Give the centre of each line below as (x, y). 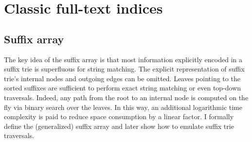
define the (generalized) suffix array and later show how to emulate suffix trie (119, 126)
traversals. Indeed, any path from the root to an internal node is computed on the (126, 97)
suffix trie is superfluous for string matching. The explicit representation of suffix (124, 69)
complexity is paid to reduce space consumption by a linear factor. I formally (119, 116)
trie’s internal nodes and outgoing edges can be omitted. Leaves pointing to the (122, 78)
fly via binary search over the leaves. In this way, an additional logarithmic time (123, 107)
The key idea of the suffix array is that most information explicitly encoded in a (123, 59)
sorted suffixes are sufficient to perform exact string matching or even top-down (123, 88)
